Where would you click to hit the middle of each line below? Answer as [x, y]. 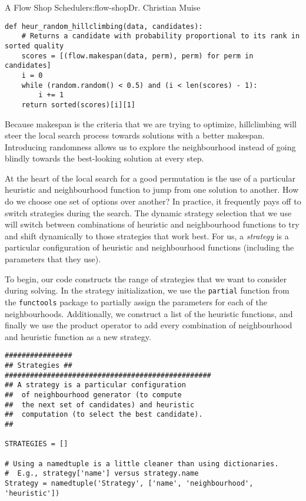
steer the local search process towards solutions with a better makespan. [135, 135]
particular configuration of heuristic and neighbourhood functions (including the [149, 247]
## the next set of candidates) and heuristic [100, 405]
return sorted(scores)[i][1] [78, 105]
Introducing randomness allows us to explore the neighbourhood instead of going [150, 146]
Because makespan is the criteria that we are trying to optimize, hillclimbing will [151, 123]
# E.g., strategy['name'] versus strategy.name [102, 474]
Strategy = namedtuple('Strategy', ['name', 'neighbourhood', [129, 483]
